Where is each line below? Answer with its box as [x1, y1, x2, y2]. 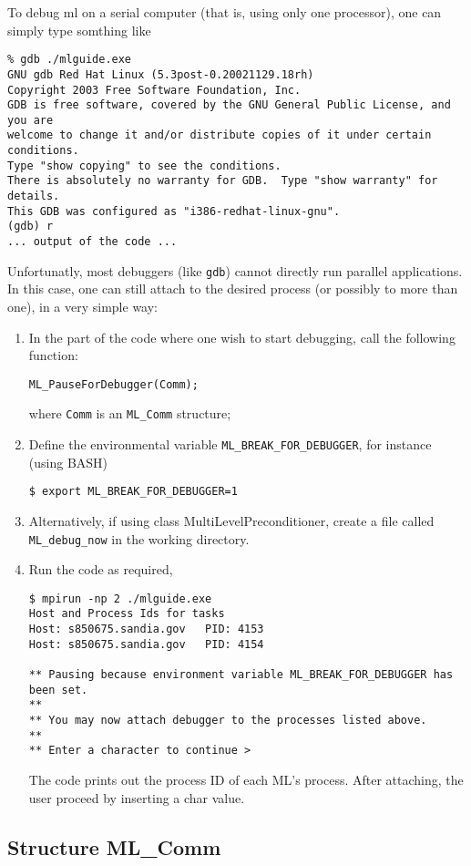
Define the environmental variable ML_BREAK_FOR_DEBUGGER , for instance [28, 435, 432, 454]
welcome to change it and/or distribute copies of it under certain [7, 129, 432, 142]
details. [7, 190, 60, 203]
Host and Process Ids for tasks [28, 607, 225, 621]
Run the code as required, [28, 560, 173, 579]
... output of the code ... [7, 235, 178, 249]
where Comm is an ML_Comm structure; [28, 404, 231, 423]
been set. [28, 683, 88, 696]
